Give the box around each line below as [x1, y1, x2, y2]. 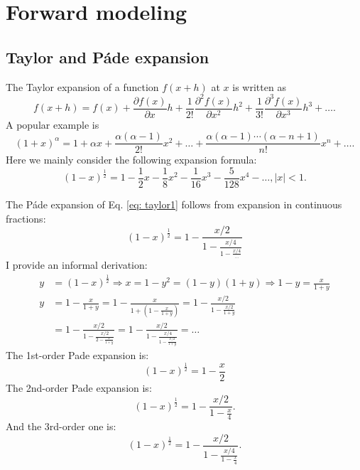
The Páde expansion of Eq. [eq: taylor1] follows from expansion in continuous [6, 197, 342, 212]
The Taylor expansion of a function [6, 79, 159, 94]
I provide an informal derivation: [6, 257, 148, 272]
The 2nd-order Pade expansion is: [6, 380, 152, 395]
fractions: [6, 210, 46, 225]
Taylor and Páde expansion [6, 46, 209, 68]
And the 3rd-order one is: [6, 419, 116, 434]
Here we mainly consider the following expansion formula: [6, 152, 257, 167]
